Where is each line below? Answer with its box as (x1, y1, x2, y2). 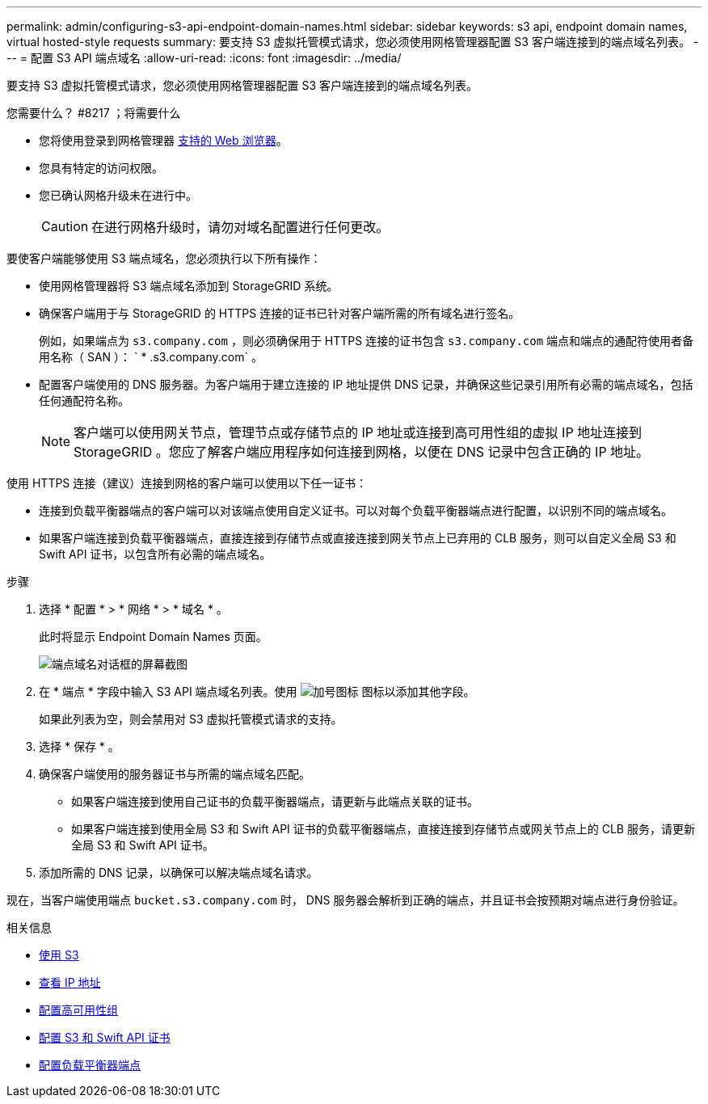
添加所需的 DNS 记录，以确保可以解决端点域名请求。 (39, 866, 318, 879)
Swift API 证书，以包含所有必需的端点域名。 (39, 547, 272, 561)
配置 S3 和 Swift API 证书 (39, 1030, 171, 1044)
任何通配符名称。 (39, 394, 129, 407)
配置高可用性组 (39, 1003, 118, 1017)
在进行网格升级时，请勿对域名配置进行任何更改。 (91, 219, 390, 235)
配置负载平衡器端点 (39, 1058, 141, 1072)
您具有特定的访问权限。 (39, 161, 163, 175)
